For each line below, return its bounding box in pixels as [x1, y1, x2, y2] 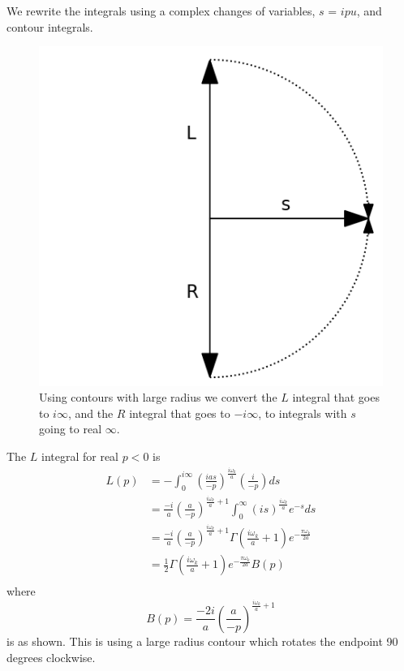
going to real [39, 420, 102, 437]
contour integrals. [6, 18, 93, 35]
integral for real [41, 448, 119, 465]
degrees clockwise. [6, 648, 96, 665]
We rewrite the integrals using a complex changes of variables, [6, 2, 316, 19]
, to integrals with [258, 404, 347, 421]
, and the [67, 404, 114, 421]
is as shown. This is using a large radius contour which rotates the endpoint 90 [6, 632, 398, 649]
